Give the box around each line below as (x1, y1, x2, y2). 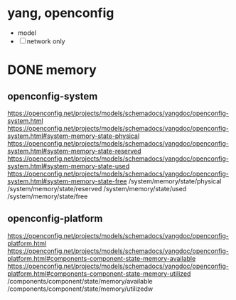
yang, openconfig (7, 5, 114, 21)
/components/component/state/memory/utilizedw (7, 284, 154, 293)
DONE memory (7, 62, 97, 78)
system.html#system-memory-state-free (7, 176, 127, 186)
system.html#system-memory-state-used (7, 161, 130, 170)
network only (26, 37, 65, 45)
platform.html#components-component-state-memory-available (7, 254, 196, 262)
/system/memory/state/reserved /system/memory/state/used (7, 184, 187, 193)
